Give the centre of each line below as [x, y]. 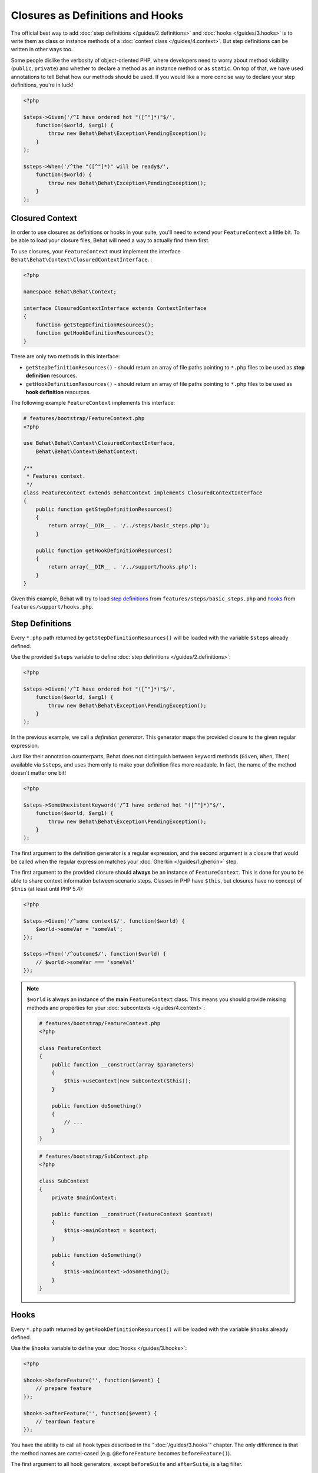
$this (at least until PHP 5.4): [47, 889]
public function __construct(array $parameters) [123, 1064]
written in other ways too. [42, 49]
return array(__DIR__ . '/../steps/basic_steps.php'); [129, 526]
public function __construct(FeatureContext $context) [132, 1214]
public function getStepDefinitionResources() [104, 509]
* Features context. [56, 476]
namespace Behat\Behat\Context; [70, 292]
